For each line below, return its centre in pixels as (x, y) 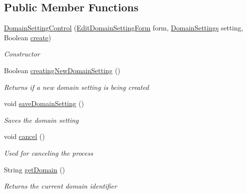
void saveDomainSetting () (44, 103)
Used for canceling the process (49, 152)
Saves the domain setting (41, 120)
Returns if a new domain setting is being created (77, 87)
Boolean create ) (27, 37)
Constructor (22, 54)
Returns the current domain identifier (60, 186)
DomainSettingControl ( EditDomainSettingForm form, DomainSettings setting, (124, 28)
